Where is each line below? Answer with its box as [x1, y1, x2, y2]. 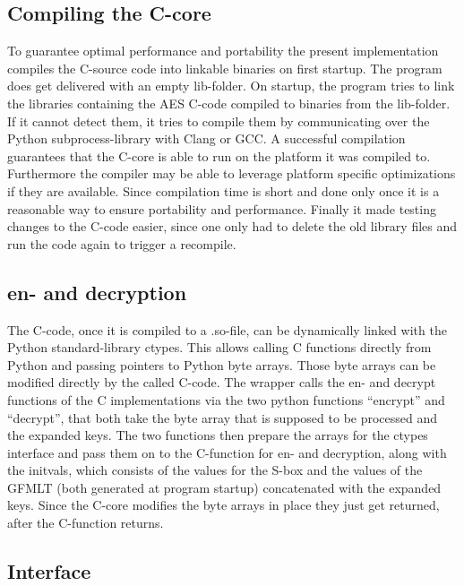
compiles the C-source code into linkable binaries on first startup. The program [7, 58, 443, 77]
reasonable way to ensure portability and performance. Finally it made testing [7, 199, 436, 218]
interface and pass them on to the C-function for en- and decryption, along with [7, 443, 447, 461]
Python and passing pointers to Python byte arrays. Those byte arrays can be [7, 355, 436, 374]
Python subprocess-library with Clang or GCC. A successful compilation [7, 129, 406, 148]
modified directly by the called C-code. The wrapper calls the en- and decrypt [7, 373, 436, 392]
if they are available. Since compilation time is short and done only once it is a [7, 181, 440, 200]
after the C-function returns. [7, 513, 164, 532]
